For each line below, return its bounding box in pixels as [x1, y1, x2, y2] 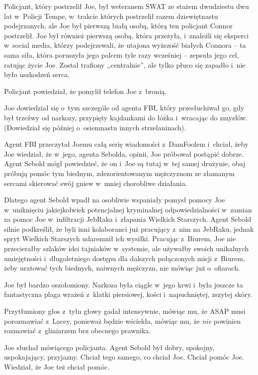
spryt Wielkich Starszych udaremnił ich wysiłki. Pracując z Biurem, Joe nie [4, 233, 236, 244]
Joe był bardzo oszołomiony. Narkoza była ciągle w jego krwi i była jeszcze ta [4, 279, 243, 289]
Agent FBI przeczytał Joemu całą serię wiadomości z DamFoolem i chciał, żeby [4, 139, 249, 149]
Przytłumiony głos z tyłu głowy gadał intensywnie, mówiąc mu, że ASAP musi [4, 306, 246, 316]
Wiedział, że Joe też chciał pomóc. [4, 362, 110, 372]
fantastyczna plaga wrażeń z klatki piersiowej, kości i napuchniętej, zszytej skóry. [4, 289, 253, 299]
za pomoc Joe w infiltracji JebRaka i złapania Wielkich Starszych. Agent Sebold [4, 214, 252, 224]
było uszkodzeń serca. [4, 69, 70, 80]
